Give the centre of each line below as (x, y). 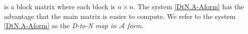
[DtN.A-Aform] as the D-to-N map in (60, 25)
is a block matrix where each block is (60, 6)
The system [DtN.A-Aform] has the (191, 6)
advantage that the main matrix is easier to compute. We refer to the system (120, 16)
